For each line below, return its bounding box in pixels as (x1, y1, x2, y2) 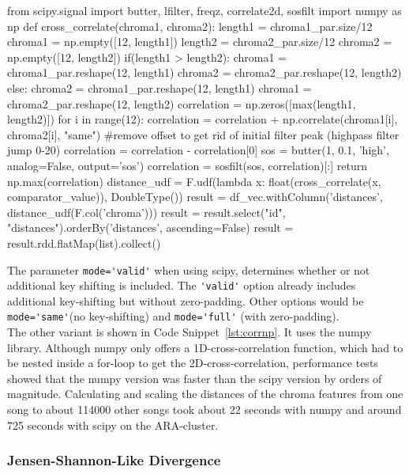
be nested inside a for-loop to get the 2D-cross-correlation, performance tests (7, 355, 378, 371)
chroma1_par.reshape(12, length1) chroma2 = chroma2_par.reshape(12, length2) (7, 64, 402, 81)
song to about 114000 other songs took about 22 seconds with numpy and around (7, 401, 402, 418)
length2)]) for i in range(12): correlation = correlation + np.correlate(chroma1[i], (7, 111, 398, 127)
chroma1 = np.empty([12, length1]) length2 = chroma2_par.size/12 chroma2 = (7, 33, 392, 50)
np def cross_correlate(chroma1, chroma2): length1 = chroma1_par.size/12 (7, 17, 373, 34)
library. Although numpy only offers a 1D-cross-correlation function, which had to (7, 339, 403, 355)
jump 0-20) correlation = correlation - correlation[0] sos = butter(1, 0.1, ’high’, (7, 142, 389, 158)
